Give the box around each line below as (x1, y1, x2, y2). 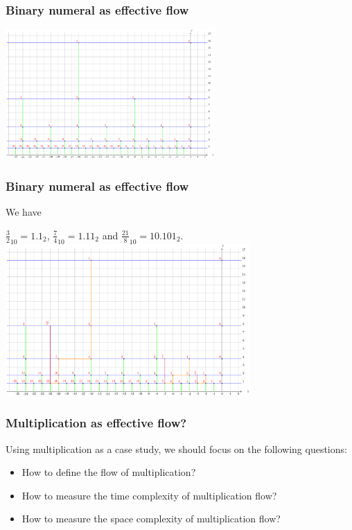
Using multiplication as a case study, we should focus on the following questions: (6, 441, 347, 456)
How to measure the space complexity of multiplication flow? (21, 511, 281, 526)
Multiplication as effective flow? (6, 414, 187, 431)
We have (6, 205, 42, 219)
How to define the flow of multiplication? (21, 465, 196, 479)
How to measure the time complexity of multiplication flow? (21, 488, 277, 502)
